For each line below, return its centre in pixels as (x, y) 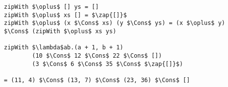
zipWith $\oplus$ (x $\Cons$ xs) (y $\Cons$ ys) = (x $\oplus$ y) (115, 23)
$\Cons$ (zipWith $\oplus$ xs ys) (60, 31)
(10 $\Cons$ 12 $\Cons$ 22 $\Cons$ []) (97, 55)
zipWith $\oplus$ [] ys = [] (51, 7)
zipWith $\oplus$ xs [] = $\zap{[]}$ (65, 15)
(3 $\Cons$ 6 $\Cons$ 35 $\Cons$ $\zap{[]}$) (108, 64)
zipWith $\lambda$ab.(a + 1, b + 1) (64, 48)
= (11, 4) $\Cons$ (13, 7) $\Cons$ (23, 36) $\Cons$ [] (97, 80)
